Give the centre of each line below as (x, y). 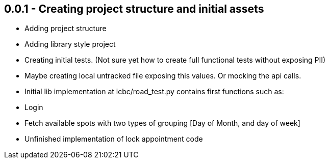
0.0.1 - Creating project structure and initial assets (134, 9)
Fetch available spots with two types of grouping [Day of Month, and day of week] (162, 123)
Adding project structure (66, 29)
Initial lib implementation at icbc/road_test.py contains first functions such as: (154, 92)
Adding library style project (70, 44)
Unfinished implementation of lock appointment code (114, 139)
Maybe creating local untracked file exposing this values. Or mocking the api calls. (163, 76)
